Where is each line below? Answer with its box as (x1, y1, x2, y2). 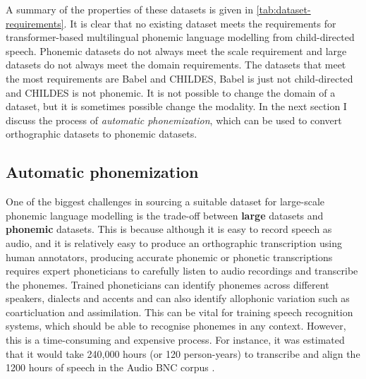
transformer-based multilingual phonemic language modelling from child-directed (6, 30, 355, 44)
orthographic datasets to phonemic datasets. (6, 126, 197, 141)
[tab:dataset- (256, 2, 311, 16)
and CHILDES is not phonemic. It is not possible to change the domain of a (6, 85, 336, 100)
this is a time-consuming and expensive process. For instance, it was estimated (6, 332, 345, 347)
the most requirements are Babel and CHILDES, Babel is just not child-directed (6, 71, 353, 85)
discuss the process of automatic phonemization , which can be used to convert (6, 112, 342, 127)
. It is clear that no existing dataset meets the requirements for (63, 16, 336, 30)
